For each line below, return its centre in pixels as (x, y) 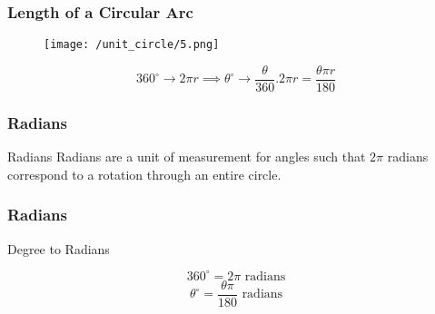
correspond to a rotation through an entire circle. (144, 174)
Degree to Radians (59, 248)
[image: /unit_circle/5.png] (132, 45)
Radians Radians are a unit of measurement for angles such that (187, 157)
